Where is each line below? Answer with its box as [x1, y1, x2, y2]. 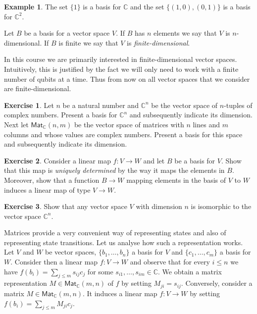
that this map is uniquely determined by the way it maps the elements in [4, 165, 225, 175]
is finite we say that [58, 37, 118, 48]
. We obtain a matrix [158, 266, 222, 276]
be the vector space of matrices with [74, 119, 184, 129]
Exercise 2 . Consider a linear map [4, 155, 111, 165]
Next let [4, 119, 29, 129]
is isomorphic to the [191, 201, 252, 211]
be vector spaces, [45, 247, 97, 257]
